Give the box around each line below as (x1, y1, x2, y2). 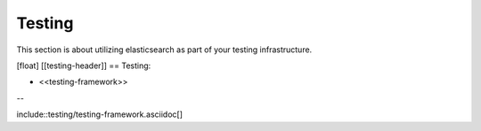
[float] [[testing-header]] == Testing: (16, 60, 151, 71)
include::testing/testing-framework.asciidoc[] (16, 109, 183, 119)
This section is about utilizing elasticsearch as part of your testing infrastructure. (16, 44, 313, 55)
